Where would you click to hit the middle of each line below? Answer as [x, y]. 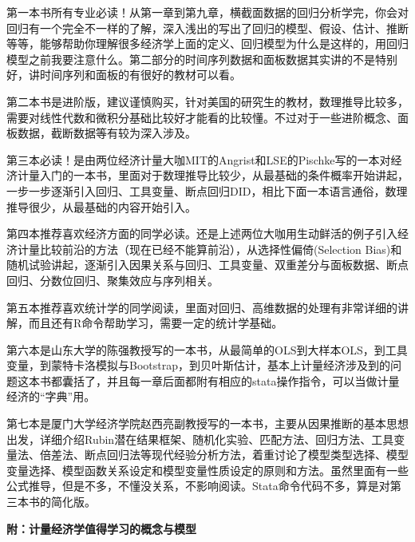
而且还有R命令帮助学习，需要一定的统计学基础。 [156, 323]
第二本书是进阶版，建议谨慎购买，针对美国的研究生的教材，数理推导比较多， [207, 101]
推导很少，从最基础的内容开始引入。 [101, 206]
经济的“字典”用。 [51, 396]
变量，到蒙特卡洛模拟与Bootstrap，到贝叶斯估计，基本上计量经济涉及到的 [198, 365]
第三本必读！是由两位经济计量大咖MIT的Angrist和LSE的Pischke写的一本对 [199, 159]
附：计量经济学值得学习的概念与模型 [101, 528]
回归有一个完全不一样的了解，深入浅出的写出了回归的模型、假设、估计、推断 [207, 28]
